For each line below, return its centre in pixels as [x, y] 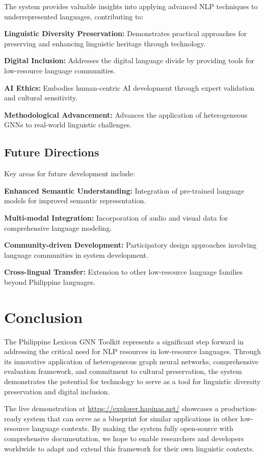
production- [239, 408]
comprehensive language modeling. [58, 227]
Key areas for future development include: [70, 173]
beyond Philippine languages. [50, 281]
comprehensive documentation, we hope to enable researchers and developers [124, 438]
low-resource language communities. [60, 70]
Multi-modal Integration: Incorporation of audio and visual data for [116, 217]
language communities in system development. [76, 254]
